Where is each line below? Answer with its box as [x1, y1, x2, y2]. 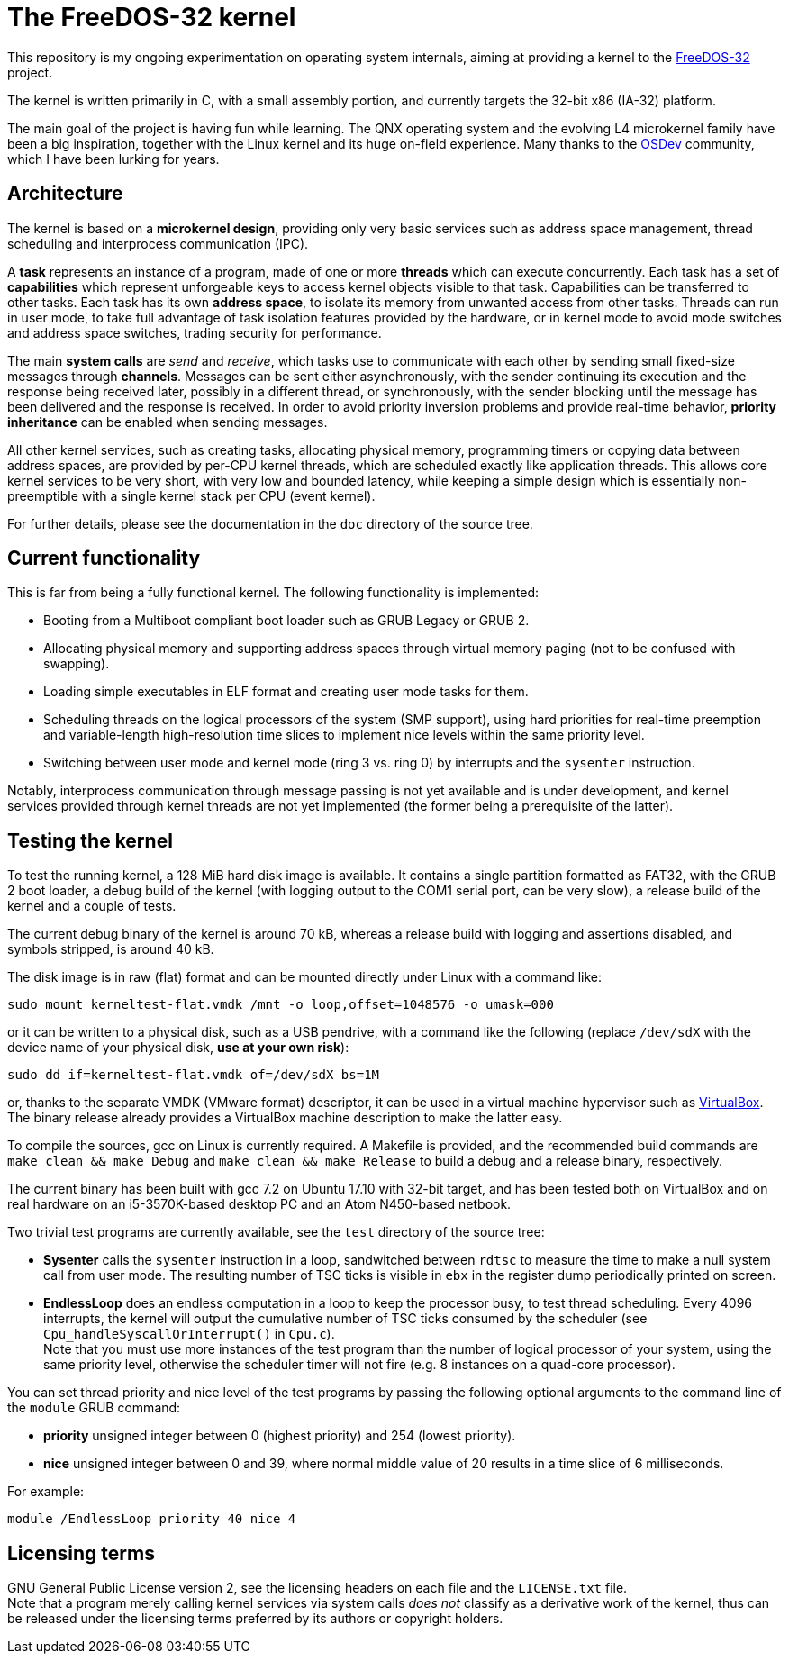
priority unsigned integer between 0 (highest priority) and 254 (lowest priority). [43, 1428, 516, 1444]
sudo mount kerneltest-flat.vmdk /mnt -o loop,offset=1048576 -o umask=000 [7, 997, 554, 1012]
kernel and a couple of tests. [7, 898, 177, 914]
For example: [7, 1484, 85, 1500]
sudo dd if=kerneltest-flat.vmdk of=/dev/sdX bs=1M [7, 1067, 380, 1083]
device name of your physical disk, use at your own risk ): [7, 1039, 349, 1056]
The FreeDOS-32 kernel [7, 2, 296, 32]
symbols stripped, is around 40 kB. [7, 941, 214, 958]
